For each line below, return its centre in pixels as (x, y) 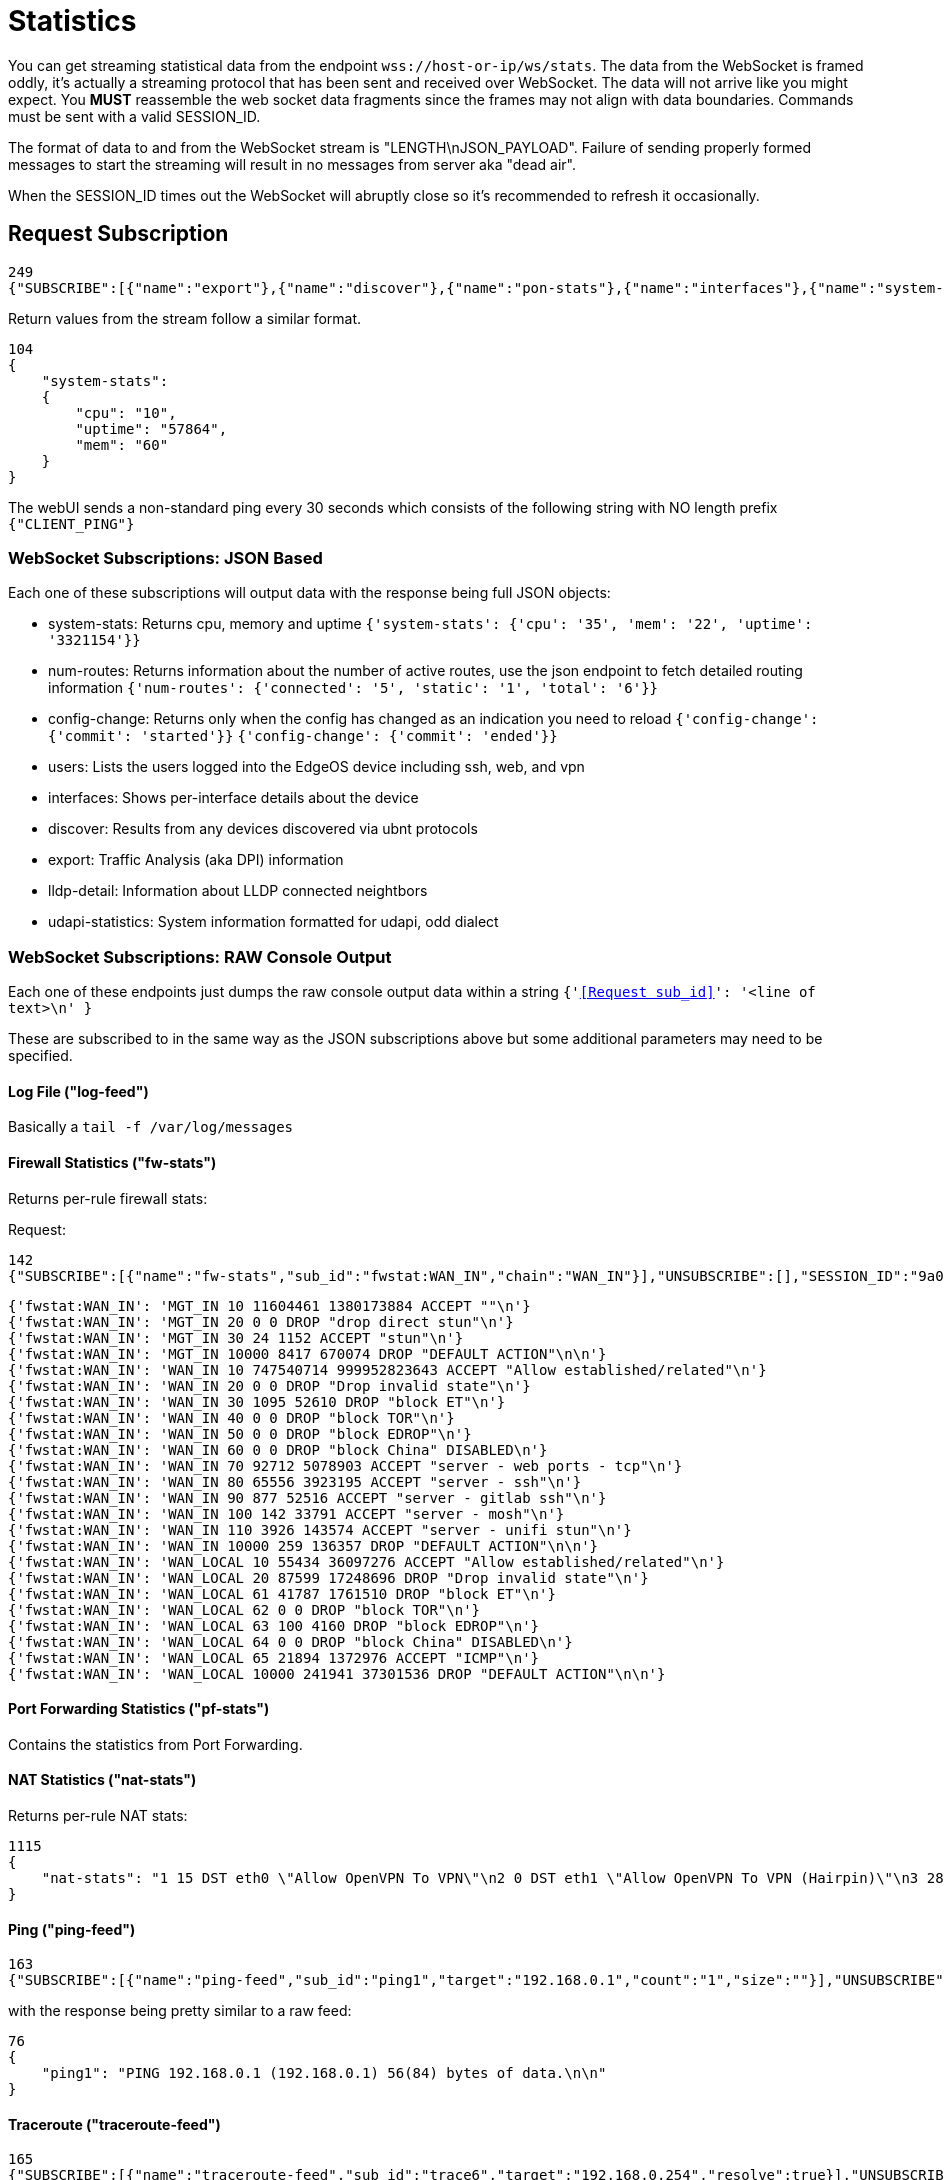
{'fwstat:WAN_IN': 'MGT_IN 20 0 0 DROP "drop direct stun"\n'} (261, 1321)
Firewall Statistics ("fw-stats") (112, 1162)
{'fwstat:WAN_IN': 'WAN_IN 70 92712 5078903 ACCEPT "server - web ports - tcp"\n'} (345, 1465)
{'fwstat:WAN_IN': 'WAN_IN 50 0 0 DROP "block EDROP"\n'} (240, 1433)
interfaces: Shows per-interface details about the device (233, 798)
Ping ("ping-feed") (72, 1929)
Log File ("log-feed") (78, 1091)
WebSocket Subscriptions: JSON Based (165, 557)
